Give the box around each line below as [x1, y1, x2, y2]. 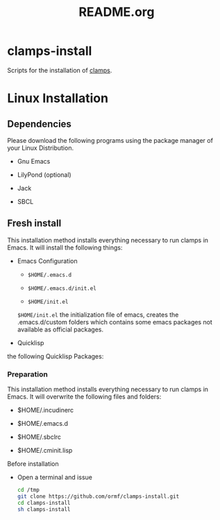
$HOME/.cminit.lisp [17, 447, 73, 455]
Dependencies [7, 118, 71, 130]
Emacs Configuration [17, 257, 78, 265]
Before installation [7, 460, 59, 468]
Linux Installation [7, 91, 109, 106]
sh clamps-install [17, 505, 71, 513]
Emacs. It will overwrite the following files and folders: [7, 392, 162, 401]
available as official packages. [17, 325, 104, 333]
